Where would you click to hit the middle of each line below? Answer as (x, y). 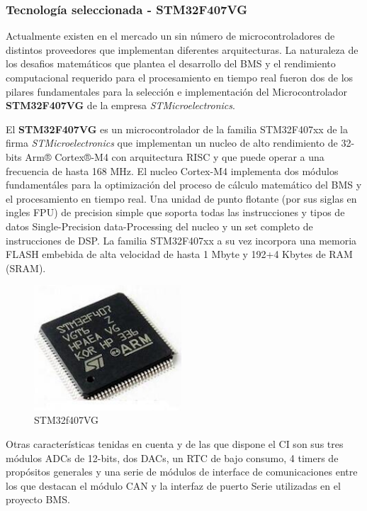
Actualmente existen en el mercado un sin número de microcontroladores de (170, 36)
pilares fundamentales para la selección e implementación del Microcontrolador (176, 91)
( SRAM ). (26, 268)
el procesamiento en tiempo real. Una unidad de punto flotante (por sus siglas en (181, 198)
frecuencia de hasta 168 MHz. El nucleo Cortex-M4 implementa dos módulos (172, 170)
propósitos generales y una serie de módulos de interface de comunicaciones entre (182, 472)
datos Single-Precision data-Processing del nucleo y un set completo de (159, 226)
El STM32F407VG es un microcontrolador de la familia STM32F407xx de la (177, 129)
